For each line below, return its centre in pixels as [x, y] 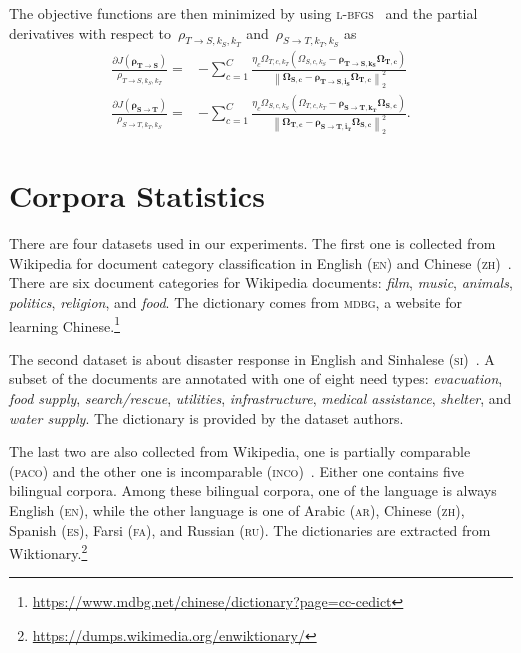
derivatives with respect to [90, 32]
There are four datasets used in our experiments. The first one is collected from [252, 243]
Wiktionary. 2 [48, 551]
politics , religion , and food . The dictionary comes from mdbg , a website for [236, 302]
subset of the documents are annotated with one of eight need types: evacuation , [256, 378]
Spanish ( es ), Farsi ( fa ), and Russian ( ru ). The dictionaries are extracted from [250, 529]
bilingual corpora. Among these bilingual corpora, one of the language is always [253, 490]
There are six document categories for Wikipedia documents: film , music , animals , [261, 282]
